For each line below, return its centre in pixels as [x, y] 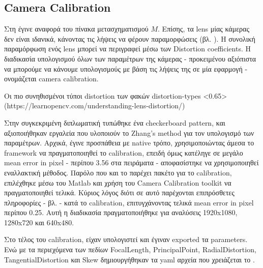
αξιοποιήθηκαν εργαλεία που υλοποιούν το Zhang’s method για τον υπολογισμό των [129, 132]
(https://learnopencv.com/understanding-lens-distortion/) [95, 106]
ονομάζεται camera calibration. [51, 79]
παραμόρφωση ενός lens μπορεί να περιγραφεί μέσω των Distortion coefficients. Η [127, 49]
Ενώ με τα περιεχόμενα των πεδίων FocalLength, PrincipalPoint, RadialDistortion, [130, 249]
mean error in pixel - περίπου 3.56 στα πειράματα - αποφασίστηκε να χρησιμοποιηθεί [131, 162]
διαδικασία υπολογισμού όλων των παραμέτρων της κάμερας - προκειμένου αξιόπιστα [130, 58]
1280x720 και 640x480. [39, 222]
